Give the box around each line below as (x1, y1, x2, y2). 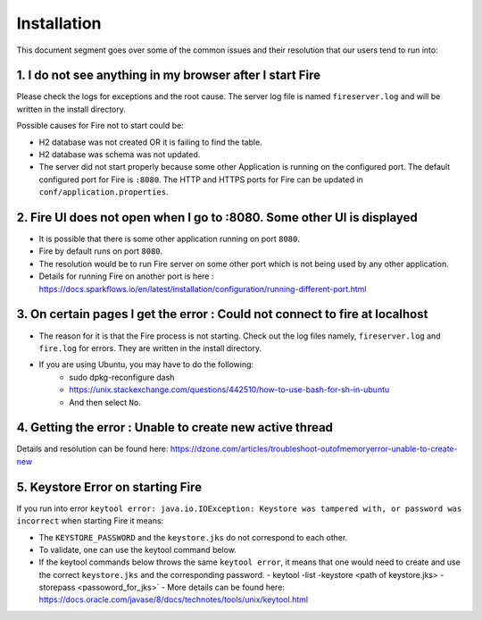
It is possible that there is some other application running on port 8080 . (38, 233, 301, 245)
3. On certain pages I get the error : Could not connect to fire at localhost (16, 306, 428, 322)
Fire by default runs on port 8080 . (38, 246, 163, 256)
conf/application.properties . (38, 187, 169, 197)
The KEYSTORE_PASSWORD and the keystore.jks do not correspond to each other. (38, 532, 348, 542)
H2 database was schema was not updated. (38, 149, 201, 160)
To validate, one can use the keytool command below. (38, 544, 237, 555)
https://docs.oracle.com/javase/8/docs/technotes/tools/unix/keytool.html (38, 594, 308, 605)
